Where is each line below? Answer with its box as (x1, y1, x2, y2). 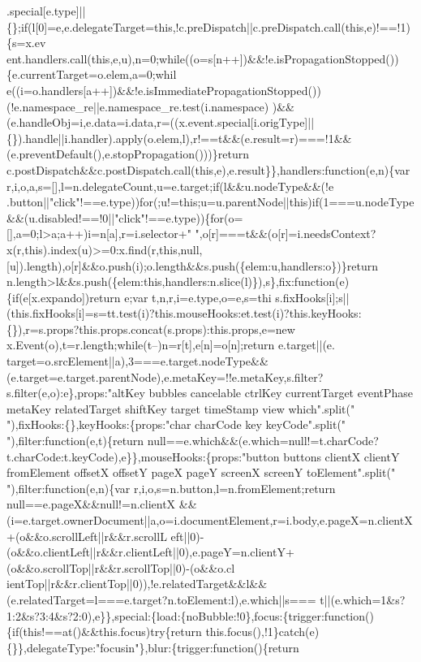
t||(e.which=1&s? (320, 591, 406, 608)
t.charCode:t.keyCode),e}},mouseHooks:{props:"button (6, 448, 280, 465)
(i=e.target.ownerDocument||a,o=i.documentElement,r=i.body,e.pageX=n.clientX (6, 512, 413, 528)
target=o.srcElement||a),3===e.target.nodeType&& (6, 353, 268, 370)
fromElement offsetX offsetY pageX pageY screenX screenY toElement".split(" (6, 464, 396, 481)
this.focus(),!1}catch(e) (205, 623, 320, 640)
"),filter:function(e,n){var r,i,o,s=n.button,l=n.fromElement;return (6, 479, 336, 496)
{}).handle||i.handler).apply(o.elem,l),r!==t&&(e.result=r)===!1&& (6, 129, 352, 146)
